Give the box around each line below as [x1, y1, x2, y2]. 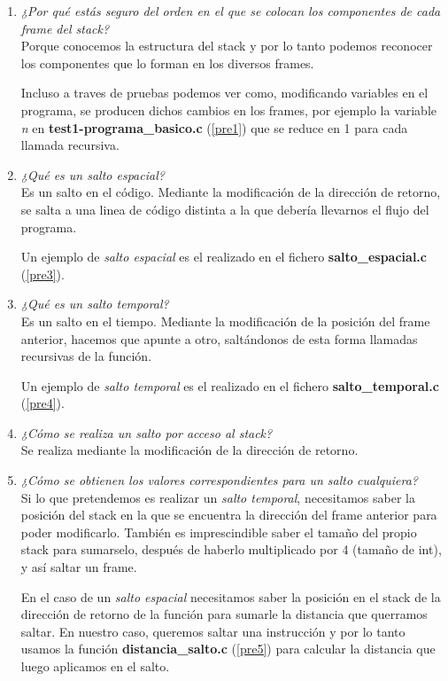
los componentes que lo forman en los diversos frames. [20, 53, 314, 72]
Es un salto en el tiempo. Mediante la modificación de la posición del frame [20, 311, 430, 330]
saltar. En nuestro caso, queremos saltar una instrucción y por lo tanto [20, 622, 406, 640]
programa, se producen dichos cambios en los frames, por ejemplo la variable [20, 100, 437, 119]
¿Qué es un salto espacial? [20, 165, 165, 184]
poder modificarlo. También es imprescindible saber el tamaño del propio [20, 522, 417, 541]
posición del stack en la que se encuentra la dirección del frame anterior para [20, 505, 437, 524]
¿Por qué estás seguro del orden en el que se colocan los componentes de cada [20, 2, 441, 20]
